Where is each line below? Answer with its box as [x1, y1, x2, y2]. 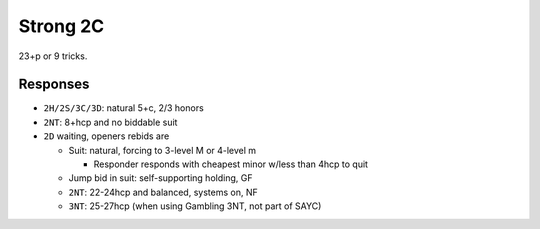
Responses [18, 76, 90, 93]
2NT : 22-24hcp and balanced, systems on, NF [68, 186, 259, 198]
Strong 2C [18, 15, 105, 37]
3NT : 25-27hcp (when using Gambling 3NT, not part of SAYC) [68, 200, 322, 212]
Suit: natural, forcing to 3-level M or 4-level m [68, 144, 257, 156]
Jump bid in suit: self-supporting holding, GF [68, 172, 253, 184]
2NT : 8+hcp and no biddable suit [43, 116, 178, 128]
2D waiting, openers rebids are [43, 130, 170, 142]
